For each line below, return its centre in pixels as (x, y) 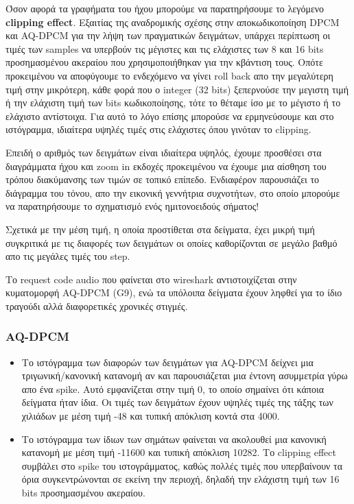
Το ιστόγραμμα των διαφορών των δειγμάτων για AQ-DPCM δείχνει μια (167, 362)
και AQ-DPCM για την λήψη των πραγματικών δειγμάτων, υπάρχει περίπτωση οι (168, 35)
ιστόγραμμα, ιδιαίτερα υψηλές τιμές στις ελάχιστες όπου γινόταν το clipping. (158, 129)
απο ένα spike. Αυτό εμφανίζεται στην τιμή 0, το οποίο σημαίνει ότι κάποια (173, 388)
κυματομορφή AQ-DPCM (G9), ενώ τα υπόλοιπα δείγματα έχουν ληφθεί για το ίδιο (174, 292)
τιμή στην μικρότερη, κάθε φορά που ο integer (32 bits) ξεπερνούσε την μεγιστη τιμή (177, 89)
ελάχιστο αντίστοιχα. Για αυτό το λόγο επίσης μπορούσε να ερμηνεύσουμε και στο (170, 116)
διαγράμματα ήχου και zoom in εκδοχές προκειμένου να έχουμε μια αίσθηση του (166, 166)
